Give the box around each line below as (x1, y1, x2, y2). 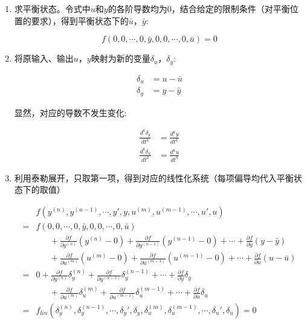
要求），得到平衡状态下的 (31, 14, 129, 27)
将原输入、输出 (14, 52, 74, 65)
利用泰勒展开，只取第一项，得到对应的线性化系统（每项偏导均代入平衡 (14, 171, 294, 184)
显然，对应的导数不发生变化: (14, 106, 127, 118)
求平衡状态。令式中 (14, 2, 91, 15)
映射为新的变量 (91, 52, 150, 65)
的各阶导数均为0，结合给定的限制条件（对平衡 (108, 2, 290, 15)
